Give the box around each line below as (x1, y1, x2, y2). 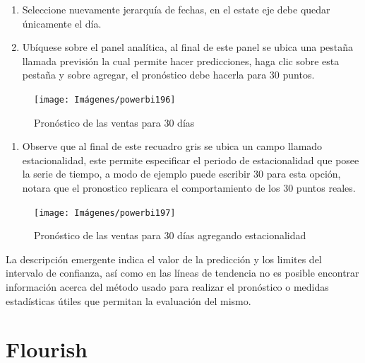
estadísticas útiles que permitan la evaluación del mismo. (6, 293, 251, 308)
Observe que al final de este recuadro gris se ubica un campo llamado (22, 139, 323, 154)
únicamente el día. (22, 16, 102, 30)
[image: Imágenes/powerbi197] (34, 207, 176, 218)
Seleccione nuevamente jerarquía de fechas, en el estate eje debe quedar (22, 2, 330, 16)
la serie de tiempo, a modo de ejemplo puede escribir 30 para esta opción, (22, 166, 341, 181)
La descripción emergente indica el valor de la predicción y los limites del (6, 251, 322, 266)
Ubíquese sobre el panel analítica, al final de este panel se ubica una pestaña (22, 40, 354, 54)
